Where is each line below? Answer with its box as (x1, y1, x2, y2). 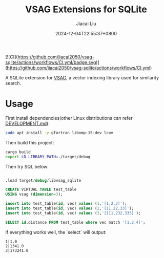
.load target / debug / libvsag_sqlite (5, 178, 81, 183)
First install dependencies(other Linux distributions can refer (5, 115, 133, 121)
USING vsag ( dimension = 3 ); (5, 192, 63, 197)
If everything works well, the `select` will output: (5, 229, 107, 235)
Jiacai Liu (76, 20, 96, 27)
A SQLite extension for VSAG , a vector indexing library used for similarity (5, 74, 159, 80)
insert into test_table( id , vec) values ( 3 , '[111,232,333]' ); (5, 210, 141, 216)
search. (5, 80, 22, 86)
